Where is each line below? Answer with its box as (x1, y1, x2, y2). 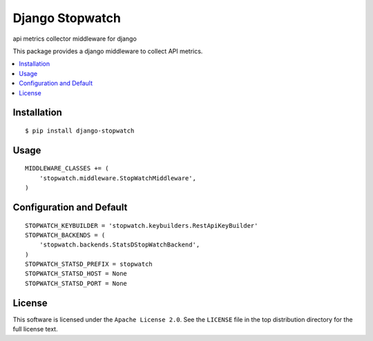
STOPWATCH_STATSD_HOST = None (25, 270, 128, 277)
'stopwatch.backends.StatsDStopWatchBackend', (39, 241, 200, 249)
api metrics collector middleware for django (12, 35, 137, 43)
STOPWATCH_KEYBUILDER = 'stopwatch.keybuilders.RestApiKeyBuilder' (25, 222, 258, 229)
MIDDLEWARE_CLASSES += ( (25, 164, 109, 173)
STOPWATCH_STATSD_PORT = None (25, 280, 128, 287)
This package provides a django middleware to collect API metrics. (12, 47, 203, 55)
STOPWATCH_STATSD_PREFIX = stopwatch (25, 260, 153, 269)
